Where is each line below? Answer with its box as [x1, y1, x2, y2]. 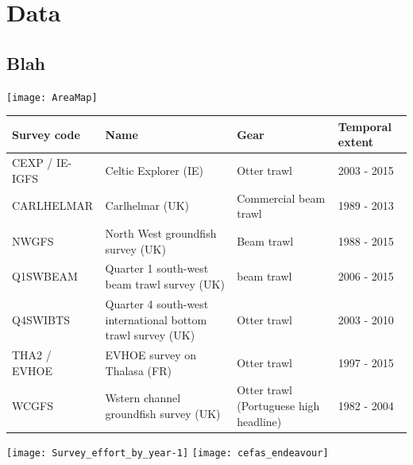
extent [338, 134, 374, 150]
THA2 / [12, 346, 52, 362]
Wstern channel [105, 389, 181, 406]
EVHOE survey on [105, 346, 197, 362]
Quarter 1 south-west [105, 260, 209, 277]
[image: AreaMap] [6, 91, 98, 103]
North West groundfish [105, 225, 217, 242]
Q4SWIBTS [12, 311, 70, 327]
